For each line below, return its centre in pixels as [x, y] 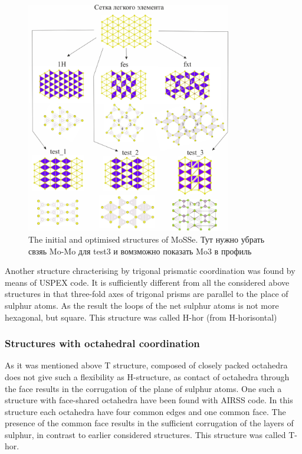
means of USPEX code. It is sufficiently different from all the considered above [147, 282]
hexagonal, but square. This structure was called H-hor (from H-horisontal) [141, 317]
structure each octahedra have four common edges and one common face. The [145, 411]
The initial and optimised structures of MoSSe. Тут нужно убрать [147, 239]
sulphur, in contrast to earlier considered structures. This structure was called [145, 434]
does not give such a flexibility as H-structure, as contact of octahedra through [147, 376]
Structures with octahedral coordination [102, 343]
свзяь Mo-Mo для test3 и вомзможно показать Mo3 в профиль [140, 251]
